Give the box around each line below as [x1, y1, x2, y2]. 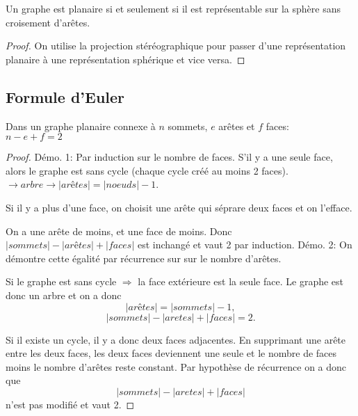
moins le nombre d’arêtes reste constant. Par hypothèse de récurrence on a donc [6, 359, 347, 374]
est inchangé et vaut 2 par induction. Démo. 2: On [137, 237, 352, 252]
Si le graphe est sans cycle [6, 274, 117, 289]
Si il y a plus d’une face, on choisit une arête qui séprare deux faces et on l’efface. [6, 200, 352, 214]
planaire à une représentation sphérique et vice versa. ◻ [6, 51, 245, 66]
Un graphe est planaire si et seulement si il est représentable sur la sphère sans [6, 1, 341, 15]
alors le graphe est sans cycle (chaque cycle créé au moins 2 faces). [6, 163, 288, 177]
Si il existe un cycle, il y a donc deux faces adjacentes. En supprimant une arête [6, 332, 346, 346]
